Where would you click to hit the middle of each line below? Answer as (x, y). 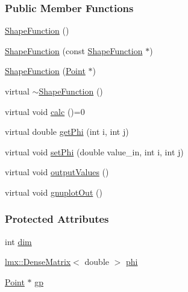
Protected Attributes (57, 219)
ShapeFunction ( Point (45, 71)
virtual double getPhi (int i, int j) (67, 132)
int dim (18, 241)
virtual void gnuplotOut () (54, 192)
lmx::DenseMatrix (38, 262)
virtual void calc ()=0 (45, 111)
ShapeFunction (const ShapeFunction (74, 50)
